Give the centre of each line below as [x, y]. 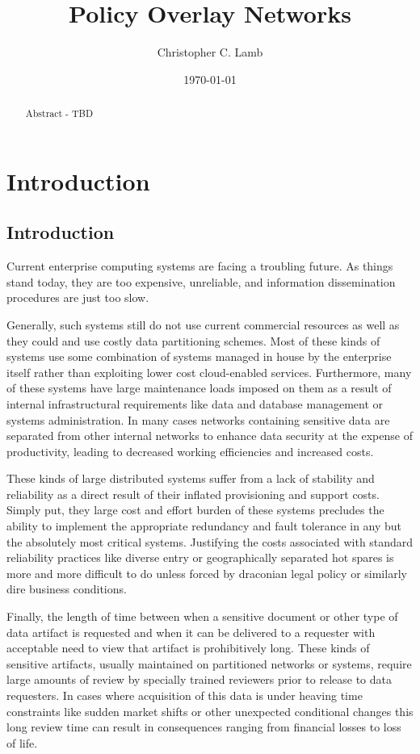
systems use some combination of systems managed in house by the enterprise [199, 356]
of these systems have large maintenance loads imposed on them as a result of [199, 388]
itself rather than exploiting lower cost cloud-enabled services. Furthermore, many [209, 372]
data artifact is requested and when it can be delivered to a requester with [191, 632]
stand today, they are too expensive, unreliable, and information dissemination [201, 281]
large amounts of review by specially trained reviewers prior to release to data [199, 679]
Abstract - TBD [59, 113]
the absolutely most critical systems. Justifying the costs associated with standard [210, 541]
